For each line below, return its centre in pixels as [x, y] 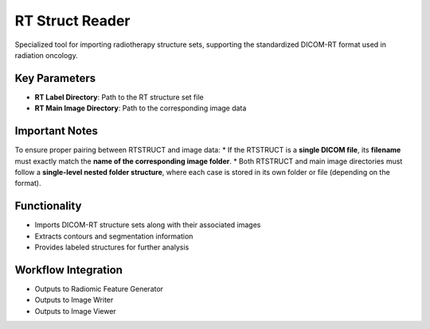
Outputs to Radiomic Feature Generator [99, 288]
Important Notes [57, 131]
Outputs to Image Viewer [76, 311]
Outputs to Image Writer [74, 300]
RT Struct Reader [72, 21]
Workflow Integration [69, 270]
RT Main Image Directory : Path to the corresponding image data [141, 108]
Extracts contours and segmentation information [114, 236]
